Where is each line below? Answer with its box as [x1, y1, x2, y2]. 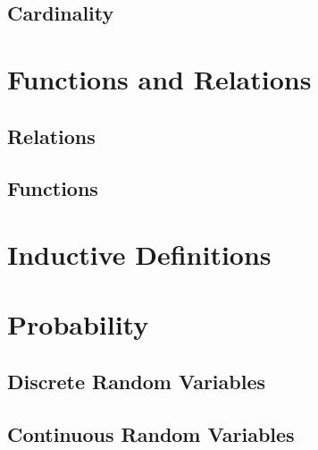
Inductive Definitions [7, 235, 272, 272]
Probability [7, 306, 149, 343]
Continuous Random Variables [7, 420, 295, 447]
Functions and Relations [7, 60, 312, 97]
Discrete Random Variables [7, 367, 266, 395]
